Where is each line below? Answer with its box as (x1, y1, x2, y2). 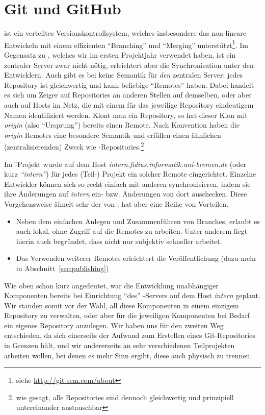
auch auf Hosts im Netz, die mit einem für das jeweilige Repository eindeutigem (4, 99, 254, 110)
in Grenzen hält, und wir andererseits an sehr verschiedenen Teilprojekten (4, 340, 235, 351)
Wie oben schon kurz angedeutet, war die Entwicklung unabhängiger (4, 280, 219, 290)
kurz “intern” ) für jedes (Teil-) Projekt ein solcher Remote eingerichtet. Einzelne (4, 168, 256, 179)
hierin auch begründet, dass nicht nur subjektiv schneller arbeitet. (16, 235, 222, 246)
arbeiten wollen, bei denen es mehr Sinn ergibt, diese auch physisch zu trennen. (4, 350, 252, 360)
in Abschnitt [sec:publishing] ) (16, 262, 109, 273)
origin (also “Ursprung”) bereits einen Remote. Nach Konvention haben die (4, 119, 240, 130)
